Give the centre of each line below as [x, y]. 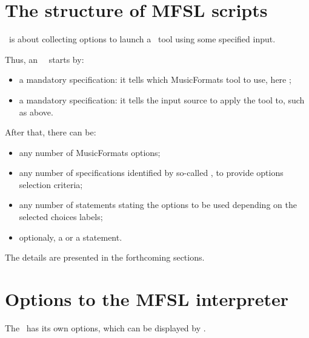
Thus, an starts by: [45, 59]
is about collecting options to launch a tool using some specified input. [142, 39]
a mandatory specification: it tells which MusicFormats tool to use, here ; [155, 80]
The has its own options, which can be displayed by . [105, 327]
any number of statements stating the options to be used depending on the [158, 205]
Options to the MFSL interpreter [147, 299]
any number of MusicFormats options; [90, 152]
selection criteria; [51, 184]
